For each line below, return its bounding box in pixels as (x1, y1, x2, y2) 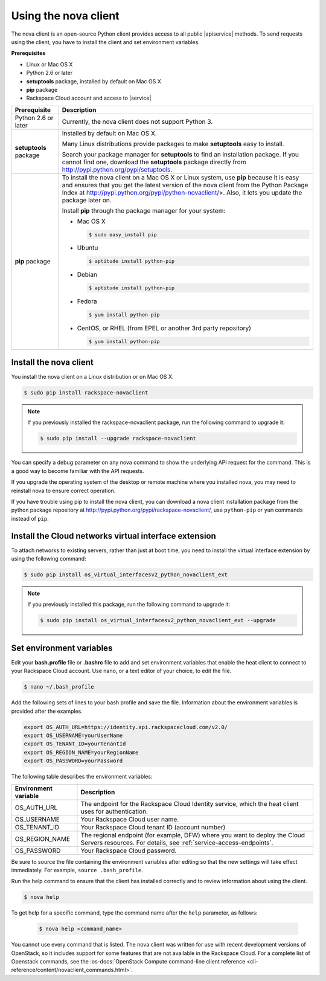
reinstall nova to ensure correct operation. (11, 487, 116, 494)
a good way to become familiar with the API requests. (11, 467, 144, 474)
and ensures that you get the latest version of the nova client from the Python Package (62, 181, 308, 189)
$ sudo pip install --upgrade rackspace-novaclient (40, 435, 196, 442)
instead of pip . (11, 515, 50, 522)
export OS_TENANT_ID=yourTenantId (24, 741, 126, 747)
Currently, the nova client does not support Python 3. (62, 117, 213, 126)
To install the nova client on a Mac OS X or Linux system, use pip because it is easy (62, 173, 299, 181)
